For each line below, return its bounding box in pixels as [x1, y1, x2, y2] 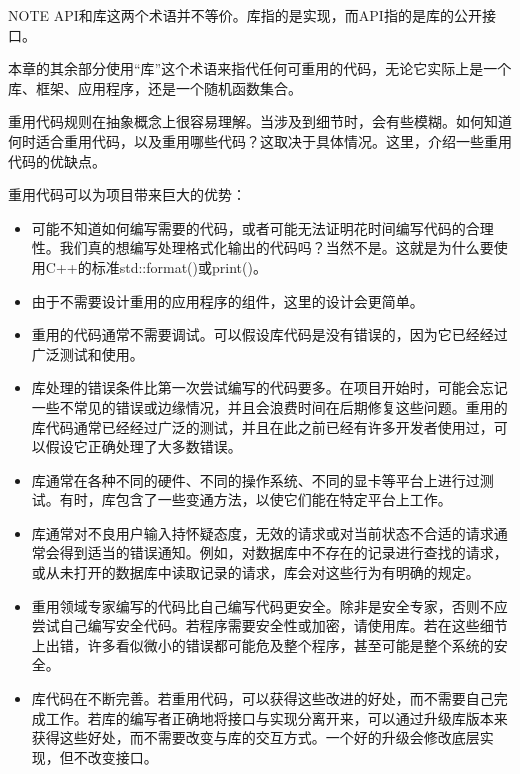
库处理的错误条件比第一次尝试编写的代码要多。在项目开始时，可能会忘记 [31, 377, 508, 398]
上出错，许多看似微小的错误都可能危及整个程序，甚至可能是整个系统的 [31, 634, 494, 655]
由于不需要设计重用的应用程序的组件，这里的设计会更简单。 [31, 290, 424, 311]
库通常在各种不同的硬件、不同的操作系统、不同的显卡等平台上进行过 [31, 469, 480, 490]
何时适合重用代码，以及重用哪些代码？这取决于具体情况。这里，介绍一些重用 [8, 130, 512, 151]
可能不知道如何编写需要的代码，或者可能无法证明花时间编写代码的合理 [31, 217, 494, 238]
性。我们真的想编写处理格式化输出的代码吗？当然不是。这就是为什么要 [31, 237, 494, 258]
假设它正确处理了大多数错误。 [45, 436, 242, 457]
